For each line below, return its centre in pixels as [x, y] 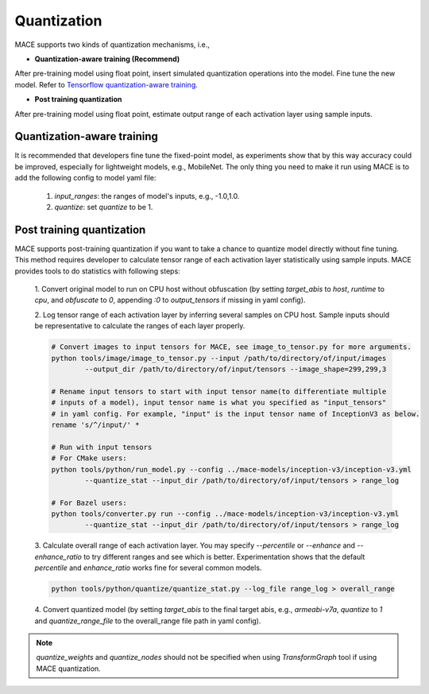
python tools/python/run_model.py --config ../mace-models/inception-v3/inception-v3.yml [232, 469]
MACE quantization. [68, 669]
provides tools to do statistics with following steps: [97, 271]
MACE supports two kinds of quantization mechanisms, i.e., [112, 45]
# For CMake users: [89, 458]
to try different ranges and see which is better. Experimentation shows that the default [224, 556]
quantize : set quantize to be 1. [104, 207]
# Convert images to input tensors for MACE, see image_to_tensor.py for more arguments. [232, 347]
